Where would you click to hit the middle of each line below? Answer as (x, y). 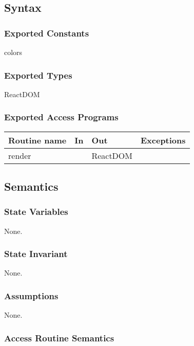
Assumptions (31, 295)
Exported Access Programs (61, 117)
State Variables (36, 212)
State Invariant (36, 254)
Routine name (37, 140)
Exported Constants (47, 33)
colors (13, 52)
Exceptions (163, 140)
